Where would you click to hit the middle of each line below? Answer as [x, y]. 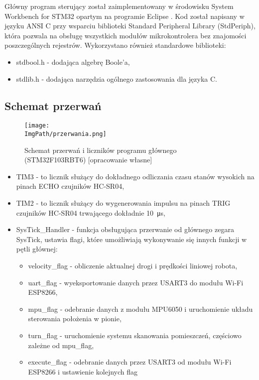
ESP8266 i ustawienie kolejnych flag [83, 371]
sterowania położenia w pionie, [75, 318]
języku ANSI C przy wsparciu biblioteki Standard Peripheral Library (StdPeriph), [130, 26]
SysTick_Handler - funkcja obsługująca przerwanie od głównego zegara [125, 229]
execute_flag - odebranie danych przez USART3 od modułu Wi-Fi [130, 362]
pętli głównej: [37, 249]
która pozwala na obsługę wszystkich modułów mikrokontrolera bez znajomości [126, 35]
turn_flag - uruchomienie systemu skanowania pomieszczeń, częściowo [135, 335]
